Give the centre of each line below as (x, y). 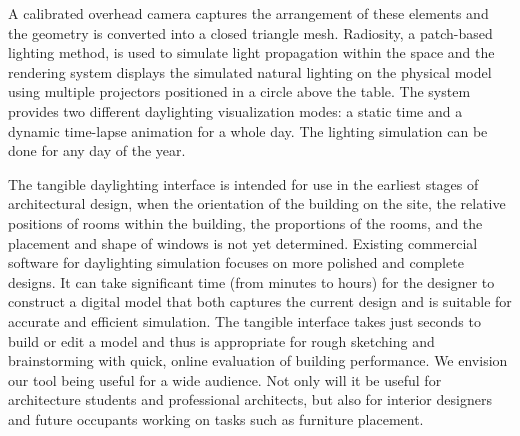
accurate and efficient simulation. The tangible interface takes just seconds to (244, 320)
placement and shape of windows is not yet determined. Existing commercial (243, 242)
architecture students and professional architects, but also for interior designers (250, 399)
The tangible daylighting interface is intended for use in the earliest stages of (243, 183)
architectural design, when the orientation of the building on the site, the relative (257, 203)
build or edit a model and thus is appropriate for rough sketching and (221, 340)
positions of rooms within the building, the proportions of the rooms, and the (245, 222)
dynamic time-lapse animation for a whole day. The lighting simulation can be (248, 130)
